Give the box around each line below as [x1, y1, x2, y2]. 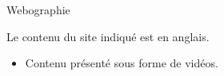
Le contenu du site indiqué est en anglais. [6, 28, 210, 44]
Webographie [6, 2, 70, 17]
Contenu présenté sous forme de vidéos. [25, 55, 218, 71]
